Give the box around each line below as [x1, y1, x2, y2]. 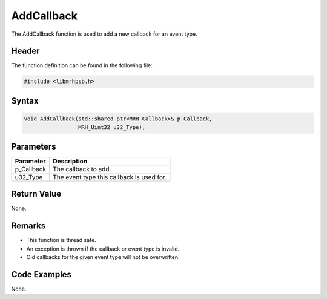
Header [11, 46, 40, 56]
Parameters [11, 141, 56, 151]
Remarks [11, 221, 46, 231]
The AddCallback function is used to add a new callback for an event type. [11, 30, 198, 38]
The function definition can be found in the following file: [11, 62, 153, 69]
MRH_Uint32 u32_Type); [78, 124, 145, 131]
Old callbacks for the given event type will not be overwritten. [26, 254, 180, 261]
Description [52, 157, 88, 165]
